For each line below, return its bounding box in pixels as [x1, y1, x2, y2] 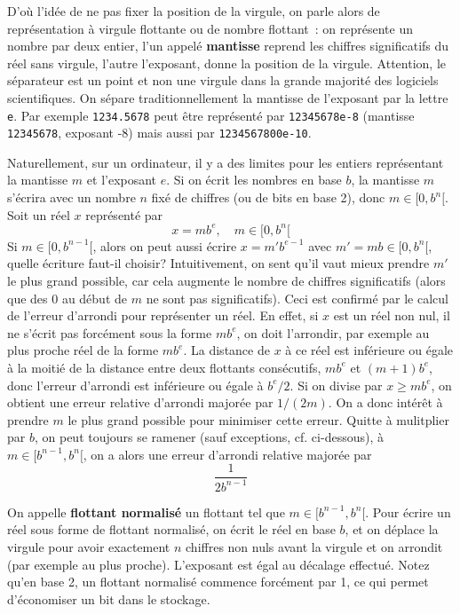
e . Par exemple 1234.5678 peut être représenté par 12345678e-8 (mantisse [7, 106, 415, 124]
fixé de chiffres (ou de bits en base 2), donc [151, 188, 385, 207]
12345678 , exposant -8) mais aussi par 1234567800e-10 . [7, 123, 312, 142]
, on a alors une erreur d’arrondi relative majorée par [83, 445, 372, 463]
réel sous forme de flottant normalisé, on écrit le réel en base [7, 520, 336, 539]
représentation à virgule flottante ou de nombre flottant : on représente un [7, 19, 413, 37]
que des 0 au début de [7, 288, 128, 307]
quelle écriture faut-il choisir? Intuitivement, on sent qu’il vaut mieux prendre [7, 254, 430, 272]
